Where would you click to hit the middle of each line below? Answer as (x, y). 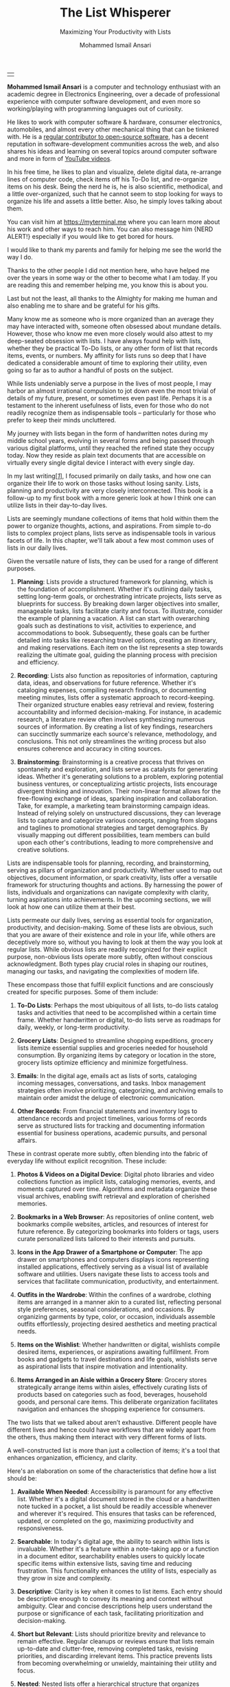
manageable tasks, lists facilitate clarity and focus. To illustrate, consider (120, 611)
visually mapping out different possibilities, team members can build (114, 835)
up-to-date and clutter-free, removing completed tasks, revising (107, 1648)
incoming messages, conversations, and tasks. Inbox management (111, 1083)
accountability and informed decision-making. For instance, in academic (119, 712)
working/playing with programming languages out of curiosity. (95, 109)
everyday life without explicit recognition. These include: (87, 1161)
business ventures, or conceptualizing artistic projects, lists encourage (117, 784)
